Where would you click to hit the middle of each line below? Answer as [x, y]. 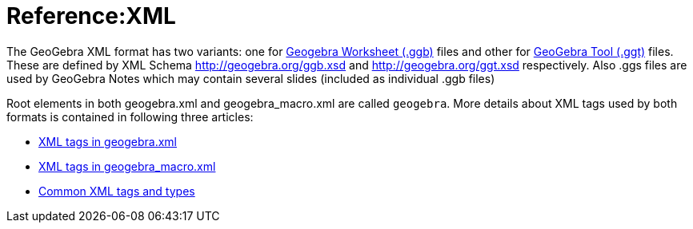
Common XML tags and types [117, 191]
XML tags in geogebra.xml [108, 141]
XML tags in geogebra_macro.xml [127, 166]
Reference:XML [91, 16]
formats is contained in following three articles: [130, 116]
